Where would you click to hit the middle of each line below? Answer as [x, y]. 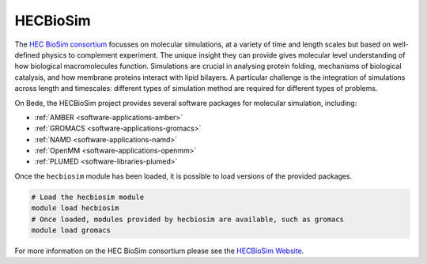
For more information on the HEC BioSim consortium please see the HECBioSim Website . [159, 251]
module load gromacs [71, 230]
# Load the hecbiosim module [88, 197]
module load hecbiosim [75, 208]
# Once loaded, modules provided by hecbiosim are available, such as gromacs [187, 219]
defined [27, 55]
